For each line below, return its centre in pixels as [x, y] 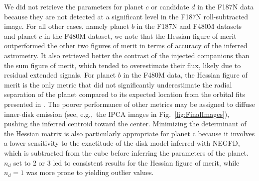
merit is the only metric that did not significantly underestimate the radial [118, 84]
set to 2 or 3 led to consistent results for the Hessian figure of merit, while [126, 162]
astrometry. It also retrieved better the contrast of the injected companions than [127, 55]
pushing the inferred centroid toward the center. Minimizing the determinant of [125, 124]
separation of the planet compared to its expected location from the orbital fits [125, 94]
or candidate [170, 6]
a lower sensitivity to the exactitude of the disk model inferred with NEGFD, [122, 143]
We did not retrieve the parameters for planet [74, 6]
